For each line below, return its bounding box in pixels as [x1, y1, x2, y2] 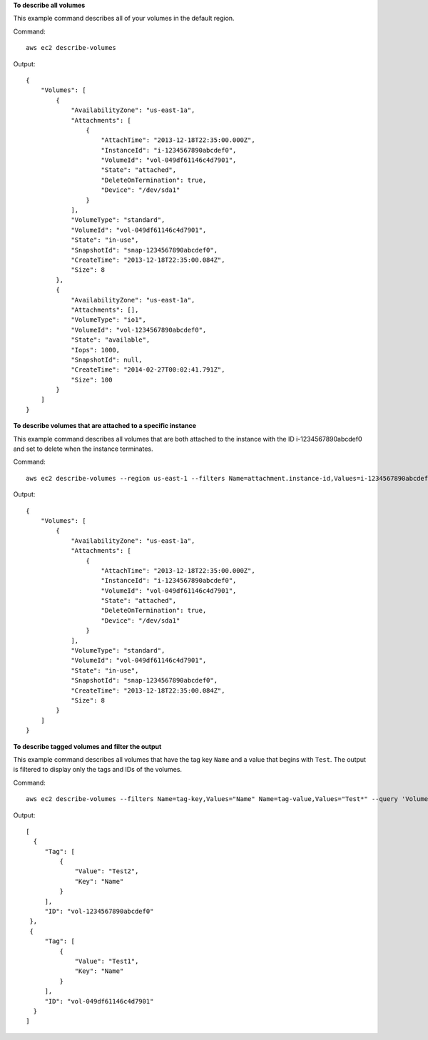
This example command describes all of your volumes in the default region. [13, 14, 235, 23]
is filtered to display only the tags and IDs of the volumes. [13, 765, 182, 774]
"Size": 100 [71, 375, 113, 384]
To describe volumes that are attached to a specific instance [13, 422, 196, 430]
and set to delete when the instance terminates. [13, 444, 153, 453]
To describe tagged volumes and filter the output [13, 742, 162, 750]
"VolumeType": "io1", [71, 316, 146, 324]
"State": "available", [71, 336, 151, 344]
